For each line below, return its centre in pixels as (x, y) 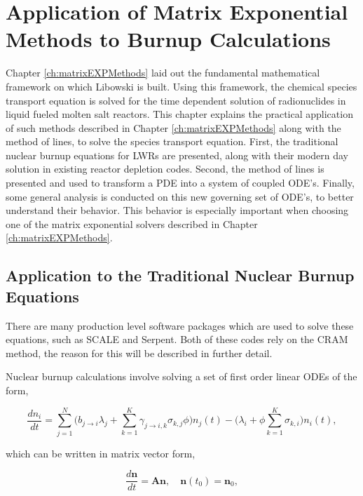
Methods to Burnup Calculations (168, 39)
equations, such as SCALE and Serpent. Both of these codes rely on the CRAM (177, 339)
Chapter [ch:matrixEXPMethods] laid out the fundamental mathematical (163, 73)
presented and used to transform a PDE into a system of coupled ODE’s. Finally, (180, 183)
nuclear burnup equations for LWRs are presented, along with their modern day (177, 155)
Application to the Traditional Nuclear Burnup (180, 275)
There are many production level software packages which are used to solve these (180, 325)
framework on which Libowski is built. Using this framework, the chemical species (181, 86)
